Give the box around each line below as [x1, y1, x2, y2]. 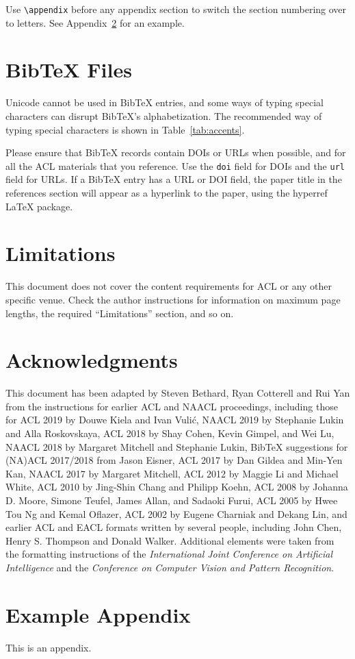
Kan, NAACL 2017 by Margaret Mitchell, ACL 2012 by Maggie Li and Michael [5, 466, 339, 480]
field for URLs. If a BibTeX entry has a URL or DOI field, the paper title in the [5, 172, 342, 186]
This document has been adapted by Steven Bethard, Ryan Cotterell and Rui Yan [5, 386, 350, 400]
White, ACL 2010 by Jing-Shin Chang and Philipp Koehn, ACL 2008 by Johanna [5, 480, 348, 494]
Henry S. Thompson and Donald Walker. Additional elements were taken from [5, 533, 334, 547]
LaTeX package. [5, 199, 73, 213]
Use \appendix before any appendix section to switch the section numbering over [5, 2, 347, 16]
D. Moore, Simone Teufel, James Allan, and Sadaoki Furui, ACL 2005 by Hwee [5, 493, 338, 507]
